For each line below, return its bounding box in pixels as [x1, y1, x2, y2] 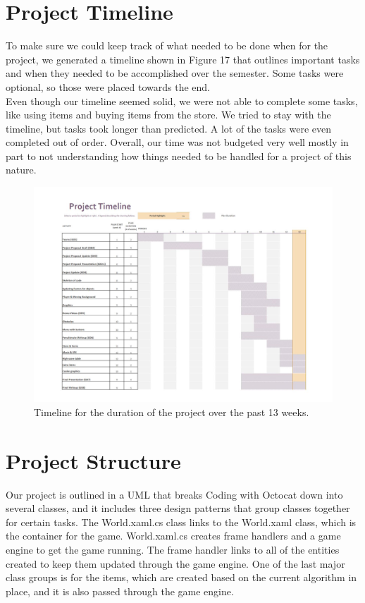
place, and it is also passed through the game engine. [6, 583, 234, 598]
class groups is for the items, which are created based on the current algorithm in [6, 570, 357, 585]
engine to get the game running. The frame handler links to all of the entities [6, 542, 340, 556]
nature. [6, 162, 37, 177]
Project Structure [6, 446, 181, 475]
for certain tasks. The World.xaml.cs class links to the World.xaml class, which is [6, 514, 357, 529]
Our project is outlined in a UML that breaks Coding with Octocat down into [6, 487, 343, 501]
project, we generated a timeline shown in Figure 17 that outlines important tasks [6, 51, 360, 66]
